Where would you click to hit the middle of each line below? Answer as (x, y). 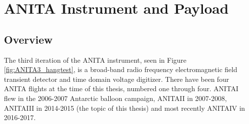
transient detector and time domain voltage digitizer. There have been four (117, 79)
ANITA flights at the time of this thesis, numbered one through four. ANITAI (121, 88)
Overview (28, 39)
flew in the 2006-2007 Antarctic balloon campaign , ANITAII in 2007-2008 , (115, 98)
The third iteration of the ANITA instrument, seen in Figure (95, 60)
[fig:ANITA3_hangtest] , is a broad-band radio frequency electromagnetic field (121, 69)
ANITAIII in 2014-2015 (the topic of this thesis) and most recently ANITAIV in (124, 108)
